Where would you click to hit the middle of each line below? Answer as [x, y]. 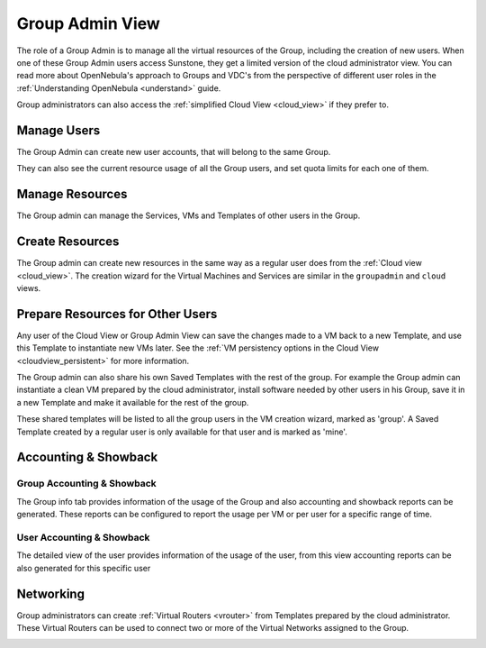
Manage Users [58, 130]
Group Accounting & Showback [86, 484]
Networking [51, 593]
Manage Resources [72, 194]
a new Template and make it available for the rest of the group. [133, 402]
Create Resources [68, 242]
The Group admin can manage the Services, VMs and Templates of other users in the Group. [189, 215]
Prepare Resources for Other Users [117, 314]
